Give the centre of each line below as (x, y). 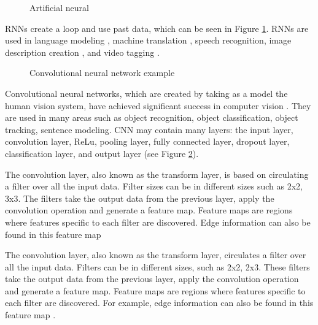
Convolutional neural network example (102, 73)
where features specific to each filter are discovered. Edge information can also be (158, 222)
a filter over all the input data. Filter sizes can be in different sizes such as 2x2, (154, 186)
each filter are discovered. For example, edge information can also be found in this (159, 303)
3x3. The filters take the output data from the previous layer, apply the (140, 198)
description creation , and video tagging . (82, 52)
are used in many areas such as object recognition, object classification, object (152, 117)
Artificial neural (59, 7)
